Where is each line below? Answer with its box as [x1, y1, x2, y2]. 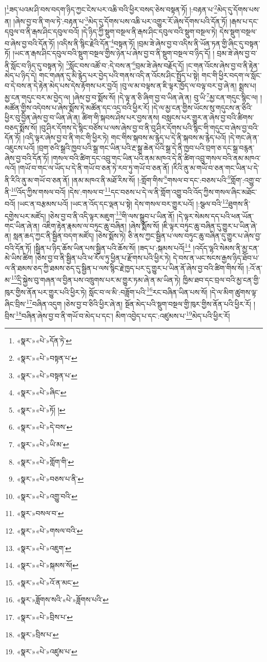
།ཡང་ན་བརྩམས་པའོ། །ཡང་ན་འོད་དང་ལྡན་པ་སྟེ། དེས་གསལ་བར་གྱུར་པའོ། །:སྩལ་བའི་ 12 [17, 197, 229, 209]
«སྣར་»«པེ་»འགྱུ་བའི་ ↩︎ [16, 490, 78, 501]
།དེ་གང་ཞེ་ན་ [228, 132, 259, 143]
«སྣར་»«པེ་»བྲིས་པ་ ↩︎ [16, 611, 73, 622]
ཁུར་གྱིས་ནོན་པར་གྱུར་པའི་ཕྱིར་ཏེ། [5, 286, 87, 297]
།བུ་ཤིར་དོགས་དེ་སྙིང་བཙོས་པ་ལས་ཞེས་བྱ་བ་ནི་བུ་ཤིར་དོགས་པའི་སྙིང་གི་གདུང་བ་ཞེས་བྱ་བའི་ [39, 122, 259, 133]
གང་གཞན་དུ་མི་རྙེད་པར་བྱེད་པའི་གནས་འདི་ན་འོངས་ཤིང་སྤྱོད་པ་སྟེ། [39, 70, 199, 81]
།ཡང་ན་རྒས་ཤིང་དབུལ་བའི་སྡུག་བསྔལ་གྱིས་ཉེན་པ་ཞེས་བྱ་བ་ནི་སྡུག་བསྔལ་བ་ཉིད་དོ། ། [12, 48, 215, 59]
